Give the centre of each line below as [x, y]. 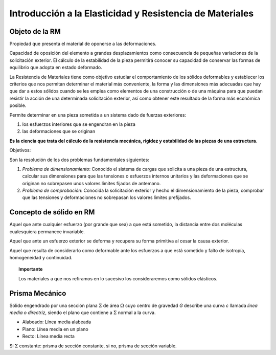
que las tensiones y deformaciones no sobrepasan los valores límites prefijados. [107, 197]
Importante [31, 269]
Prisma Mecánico [38, 293]
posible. [18, 105]
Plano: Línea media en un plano [55, 329]
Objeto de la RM [35, 31]
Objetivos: [20, 150]
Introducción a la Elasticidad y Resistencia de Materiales [132, 13]
